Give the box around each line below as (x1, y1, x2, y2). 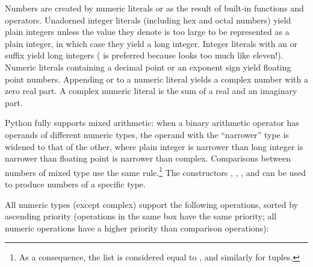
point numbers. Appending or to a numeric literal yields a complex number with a (5, 72, 308, 85)
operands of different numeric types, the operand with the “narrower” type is (5, 128, 289, 140)
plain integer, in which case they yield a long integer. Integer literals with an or (5, 37, 298, 49)
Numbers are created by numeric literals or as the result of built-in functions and (5, 2, 304, 14)
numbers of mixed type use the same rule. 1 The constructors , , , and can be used (5, 164, 306, 178)
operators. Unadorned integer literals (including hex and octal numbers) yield (5, 13, 291, 26)
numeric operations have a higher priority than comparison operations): (5, 221, 269, 234)
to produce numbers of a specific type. (5, 177, 146, 190)
